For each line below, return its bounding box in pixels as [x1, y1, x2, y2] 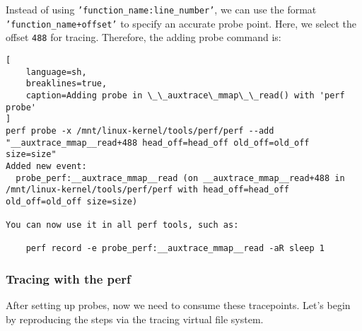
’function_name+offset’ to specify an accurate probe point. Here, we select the [6, 16, 357, 30]
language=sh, [25, 66, 87, 77]
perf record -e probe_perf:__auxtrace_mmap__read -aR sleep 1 [25, 243, 325, 254]
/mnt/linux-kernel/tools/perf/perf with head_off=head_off [6, 185, 289, 195]
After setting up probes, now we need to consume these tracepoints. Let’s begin [6, 298, 351, 313]
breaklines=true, [25, 79, 107, 89]
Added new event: [6, 161, 87, 171]
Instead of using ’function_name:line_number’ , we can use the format [6, 2, 317, 16]
